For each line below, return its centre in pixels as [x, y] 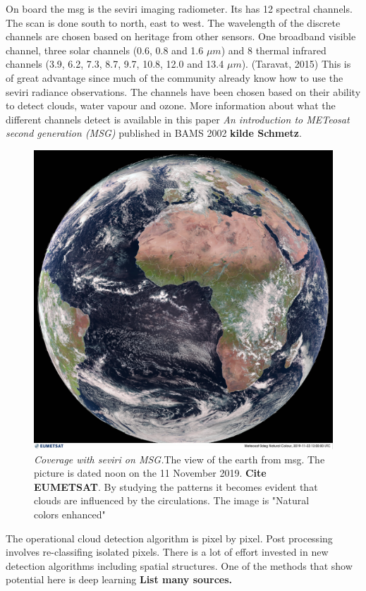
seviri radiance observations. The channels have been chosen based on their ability [183, 91]
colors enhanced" [70, 514]
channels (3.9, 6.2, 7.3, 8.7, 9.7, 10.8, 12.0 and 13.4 [115, 64]
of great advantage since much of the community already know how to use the [175, 77]
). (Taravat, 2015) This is [296, 64]
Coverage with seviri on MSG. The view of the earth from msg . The [179, 459]
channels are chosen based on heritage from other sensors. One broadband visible [181, 36]
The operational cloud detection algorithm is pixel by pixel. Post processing [169, 538]
